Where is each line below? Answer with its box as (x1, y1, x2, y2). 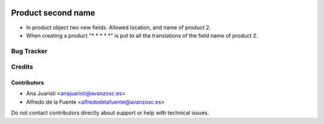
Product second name (11, 8, 95, 18)
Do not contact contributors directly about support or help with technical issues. (11, 109, 209, 116)
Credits (11, 63, 33, 71)
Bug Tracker (11, 46, 48, 55)
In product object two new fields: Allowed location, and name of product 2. (26, 24, 211, 31)
